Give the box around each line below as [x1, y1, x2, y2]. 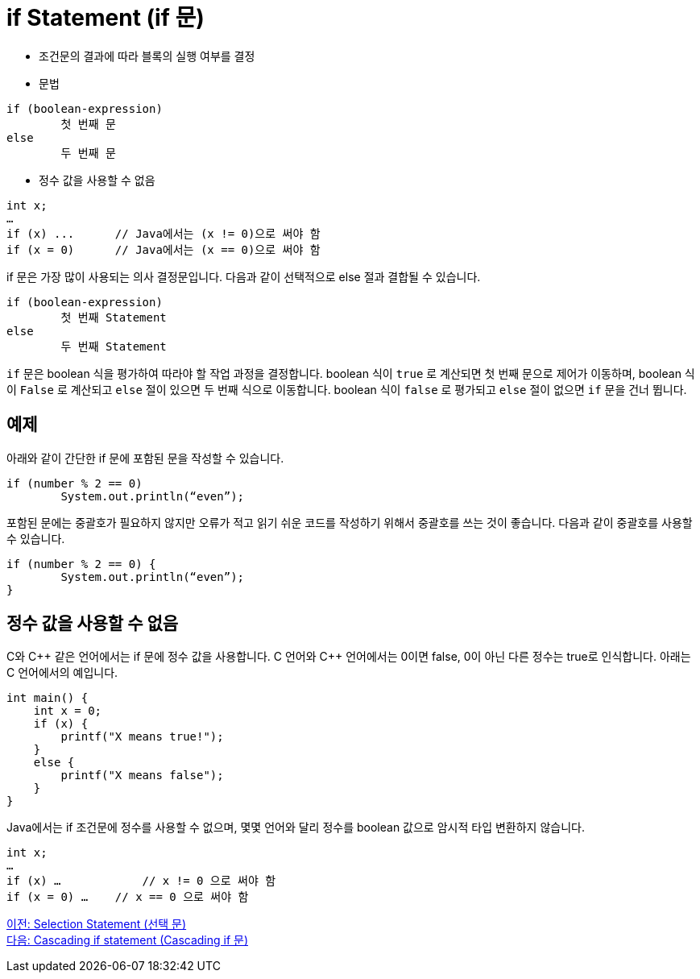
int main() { [6, 691, 89, 705]
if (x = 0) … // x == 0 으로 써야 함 [6, 890, 249, 904]
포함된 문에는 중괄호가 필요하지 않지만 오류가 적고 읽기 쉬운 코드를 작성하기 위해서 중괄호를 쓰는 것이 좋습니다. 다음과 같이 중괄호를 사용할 [6, 515, 693, 529]
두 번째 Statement [60, 339, 167, 353]
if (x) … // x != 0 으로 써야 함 [6, 874, 276, 888]
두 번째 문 [60, 146, 116, 160]
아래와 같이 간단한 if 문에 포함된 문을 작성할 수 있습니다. [6, 450, 284, 465]
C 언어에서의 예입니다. [6, 666, 118, 680]
